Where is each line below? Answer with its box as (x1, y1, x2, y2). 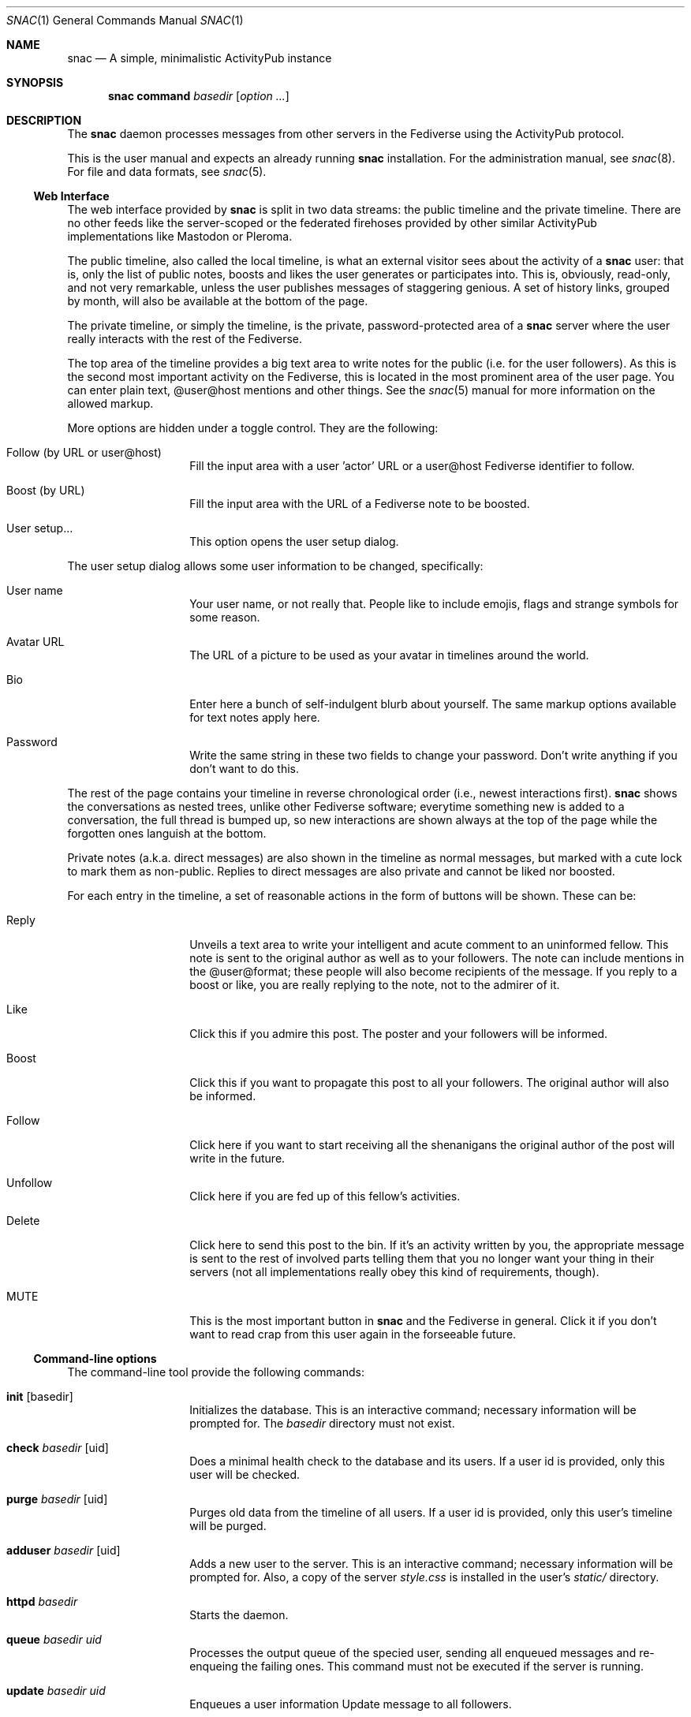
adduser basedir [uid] (6, 1543, 121, 1557)
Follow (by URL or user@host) (6, 446, 162, 459)
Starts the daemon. (189, 1608, 289, 1622)
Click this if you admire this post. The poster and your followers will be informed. (189, 1027, 608, 1040)
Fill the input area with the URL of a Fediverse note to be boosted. (189, 497, 530, 510)
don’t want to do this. (189, 762, 299, 775)
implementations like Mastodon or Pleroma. (67, 230, 293, 243)
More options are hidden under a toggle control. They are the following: (67, 421, 439, 435)
